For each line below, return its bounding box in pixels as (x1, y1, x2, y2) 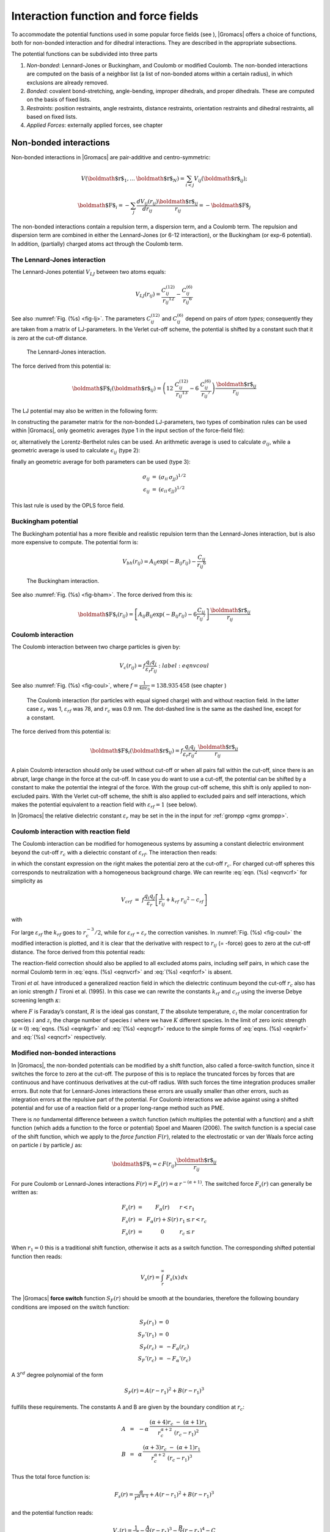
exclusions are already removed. (26, 78, 109, 86)
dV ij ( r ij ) (136, 198, 158, 207)
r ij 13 (175, 390, 188, 400)
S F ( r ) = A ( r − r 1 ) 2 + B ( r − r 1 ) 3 (124, 1386, 205, 1395)
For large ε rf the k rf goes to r (11, 928, 86, 938)
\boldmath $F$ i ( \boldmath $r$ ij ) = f (90, 747, 183, 756)
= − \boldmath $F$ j (199, 202, 251, 211)
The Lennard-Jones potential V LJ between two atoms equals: (11, 268, 166, 277)
